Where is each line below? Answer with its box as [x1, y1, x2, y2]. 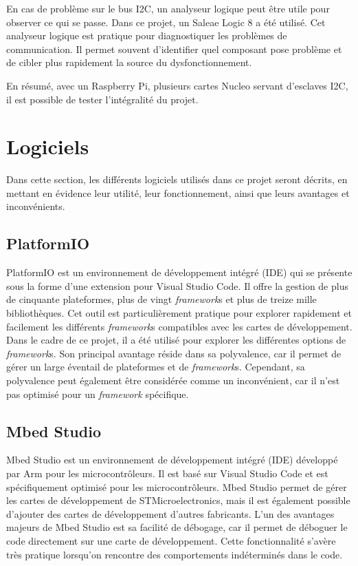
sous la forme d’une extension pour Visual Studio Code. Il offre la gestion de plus [6, 278, 348, 293]
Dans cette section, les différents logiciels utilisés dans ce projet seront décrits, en [6, 172, 348, 187]
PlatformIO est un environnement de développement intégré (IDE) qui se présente [6, 265, 353, 280]
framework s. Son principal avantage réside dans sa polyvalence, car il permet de [6, 346, 342, 360]
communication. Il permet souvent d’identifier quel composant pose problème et [6, 41, 342, 56]
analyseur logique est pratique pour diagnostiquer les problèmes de [6, 28, 287, 43]
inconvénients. [6, 199, 65, 213]
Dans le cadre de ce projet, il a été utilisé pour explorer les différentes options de [6, 333, 346, 347]
